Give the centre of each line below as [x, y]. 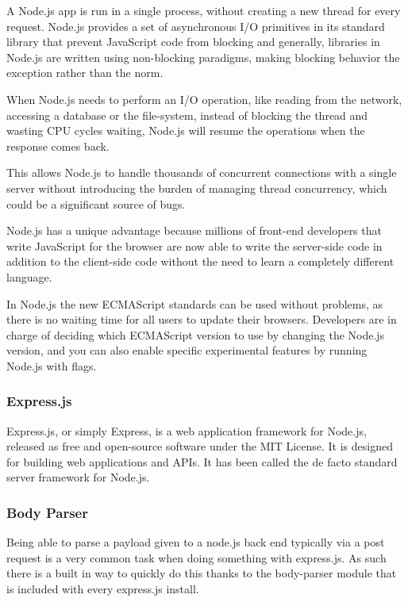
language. [29, 276]
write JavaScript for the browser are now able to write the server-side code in [194, 245]
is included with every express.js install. [103, 589]
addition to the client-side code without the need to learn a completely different [200, 261]
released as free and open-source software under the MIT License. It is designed [200, 446]
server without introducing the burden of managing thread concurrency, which [197, 188]
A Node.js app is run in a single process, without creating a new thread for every [204, 10]
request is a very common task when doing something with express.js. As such [196, 557]
